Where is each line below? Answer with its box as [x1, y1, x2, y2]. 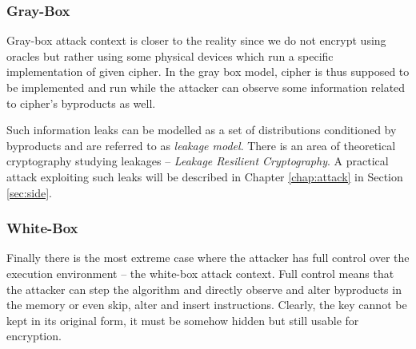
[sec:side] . [6, 184, 52, 200]
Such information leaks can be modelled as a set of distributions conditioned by [6, 121, 397, 138]
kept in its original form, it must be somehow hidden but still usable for [6, 311, 359, 328]
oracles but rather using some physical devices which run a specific [6, 47, 334, 64]
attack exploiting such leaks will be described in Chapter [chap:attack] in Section [6, 168, 403, 184]
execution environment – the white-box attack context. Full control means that [6, 264, 394, 281]
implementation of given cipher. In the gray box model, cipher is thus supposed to [6, 63, 410, 80]
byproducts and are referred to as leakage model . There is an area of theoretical [6, 137, 396, 153]
